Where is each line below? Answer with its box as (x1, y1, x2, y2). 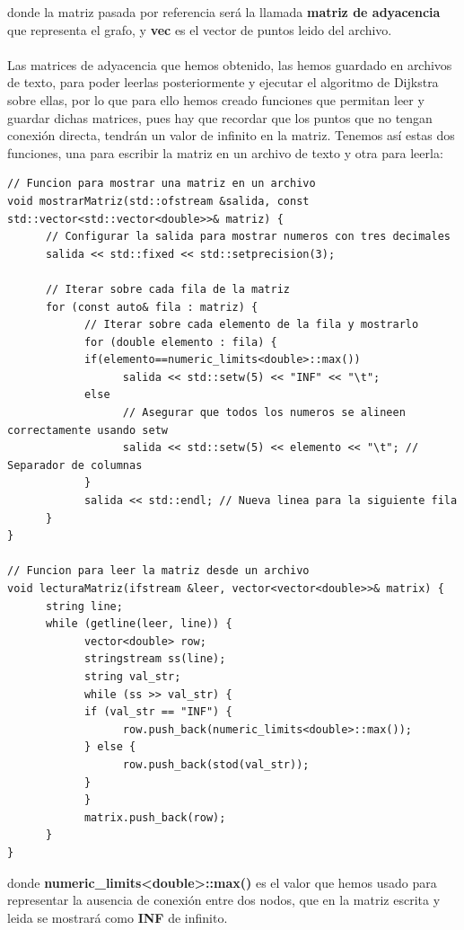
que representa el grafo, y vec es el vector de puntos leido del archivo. (7, 20, 392, 39)
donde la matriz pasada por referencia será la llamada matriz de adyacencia (7, 3, 441, 21)
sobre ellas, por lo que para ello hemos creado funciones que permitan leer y (7, 90, 425, 109)
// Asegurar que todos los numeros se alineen (122, 406, 406, 420)
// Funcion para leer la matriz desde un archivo (7, 564, 310, 578)
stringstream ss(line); (83, 652, 226, 666)
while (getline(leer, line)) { (45, 617, 232, 631)
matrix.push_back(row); (83, 810, 226, 824)
